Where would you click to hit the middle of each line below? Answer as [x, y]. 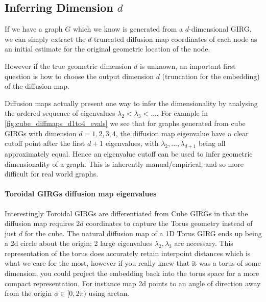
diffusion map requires [39, 223]
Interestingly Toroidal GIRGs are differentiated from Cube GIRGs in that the [126, 213]
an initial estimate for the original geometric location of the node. [107, 49]
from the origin [28, 293]
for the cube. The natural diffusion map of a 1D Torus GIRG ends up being [143, 233]
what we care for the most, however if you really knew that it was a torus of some [133, 263]
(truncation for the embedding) [211, 76]
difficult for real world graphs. [52, 174]
